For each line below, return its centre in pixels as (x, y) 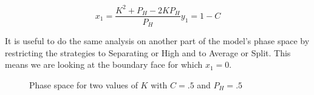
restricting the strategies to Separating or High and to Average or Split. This (148, 52)
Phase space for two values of (84, 84)
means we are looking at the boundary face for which (104, 64)
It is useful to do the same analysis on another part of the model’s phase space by (157, 41)
